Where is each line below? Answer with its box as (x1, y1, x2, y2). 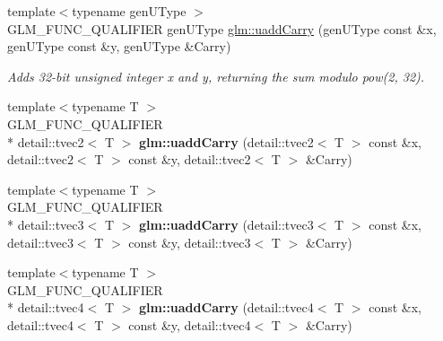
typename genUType (72, 2, 187, 20)
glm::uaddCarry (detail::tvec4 (138, 298, 314, 317)
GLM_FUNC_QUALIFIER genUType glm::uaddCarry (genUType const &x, (7, 19, 437, 38)
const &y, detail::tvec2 (128, 150, 251, 169)
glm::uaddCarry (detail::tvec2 (138, 132, 314, 151)
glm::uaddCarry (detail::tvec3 (138, 214, 314, 233)
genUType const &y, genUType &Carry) (7, 37, 231, 56)
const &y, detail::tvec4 (128, 315, 251, 334)
